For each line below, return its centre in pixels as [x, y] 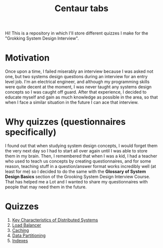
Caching [20, 230]
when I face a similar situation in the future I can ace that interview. [72, 102]
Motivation [27, 58]
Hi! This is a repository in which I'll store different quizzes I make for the [77, 33]
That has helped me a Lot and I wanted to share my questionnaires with [76, 182]
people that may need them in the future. [46, 187]
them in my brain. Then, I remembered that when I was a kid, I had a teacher [81, 156]
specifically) [31, 132]
